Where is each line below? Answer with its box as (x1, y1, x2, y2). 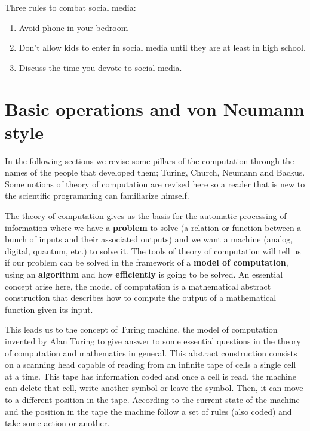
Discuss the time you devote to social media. (19, 61, 182, 73)
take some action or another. (5, 417, 110, 429)
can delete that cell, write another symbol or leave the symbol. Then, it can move (5, 381, 303, 394)
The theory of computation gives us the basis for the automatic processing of (5, 210, 287, 222)
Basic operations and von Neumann (5, 96, 305, 121)
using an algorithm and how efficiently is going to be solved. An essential (5, 268, 283, 281)
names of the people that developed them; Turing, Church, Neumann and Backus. (5, 166, 305, 178)
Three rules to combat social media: (5, 1, 136, 13)
